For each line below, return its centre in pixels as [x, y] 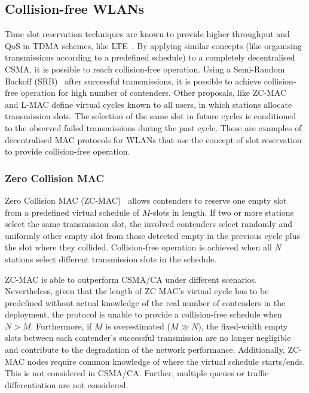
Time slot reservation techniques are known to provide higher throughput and [147, 34]
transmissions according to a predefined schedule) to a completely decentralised [150, 57]
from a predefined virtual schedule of [72, 212]
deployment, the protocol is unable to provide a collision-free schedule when [143, 314]
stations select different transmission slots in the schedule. [111, 259]
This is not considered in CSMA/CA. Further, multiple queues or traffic [137, 373]
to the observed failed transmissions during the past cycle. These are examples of [153, 127]
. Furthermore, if [61, 326]
